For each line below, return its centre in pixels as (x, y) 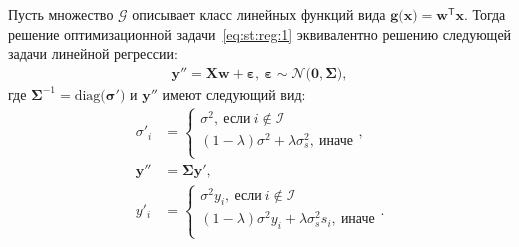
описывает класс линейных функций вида (259, 14)
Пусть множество (61, 14)
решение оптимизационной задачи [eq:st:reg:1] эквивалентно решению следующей (260, 33)
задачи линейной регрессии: (93, 53)
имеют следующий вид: (234, 93)
